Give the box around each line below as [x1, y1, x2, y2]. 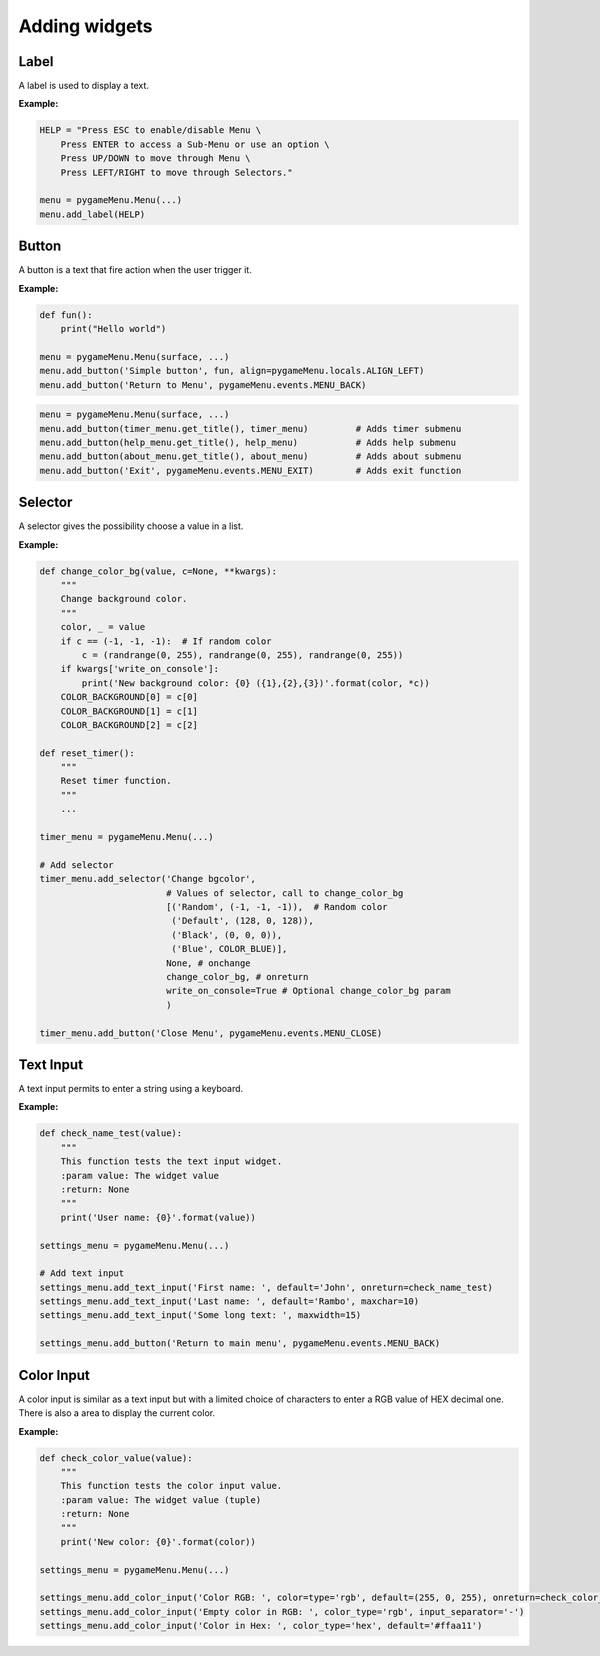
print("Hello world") [60, 323, 167, 335]
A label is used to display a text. [18, 80, 150, 92]
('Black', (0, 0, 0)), [171, 929, 283, 940]
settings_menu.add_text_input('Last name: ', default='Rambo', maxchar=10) [39, 1296, 420, 1307]
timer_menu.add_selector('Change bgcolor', [39, 873, 257, 885]
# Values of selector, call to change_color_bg [165, 887, 404, 899]
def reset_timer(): [39, 747, 135, 759]
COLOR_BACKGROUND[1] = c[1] [60, 705, 199, 717]
